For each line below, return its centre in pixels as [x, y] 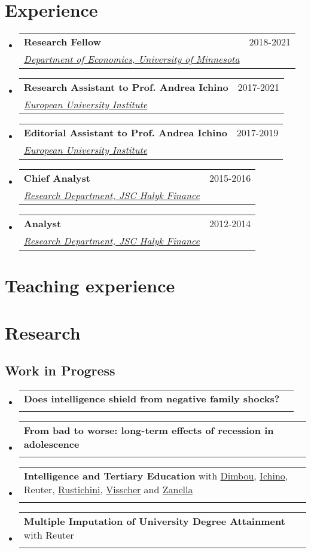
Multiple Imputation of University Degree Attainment [154, 521]
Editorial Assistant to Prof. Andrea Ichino [125, 133]
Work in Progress [60, 370]
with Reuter [49, 535]
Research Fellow [62, 42]
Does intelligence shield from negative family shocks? [152, 399]
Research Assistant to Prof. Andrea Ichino [126, 87]
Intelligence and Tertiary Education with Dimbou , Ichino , [156, 476]
